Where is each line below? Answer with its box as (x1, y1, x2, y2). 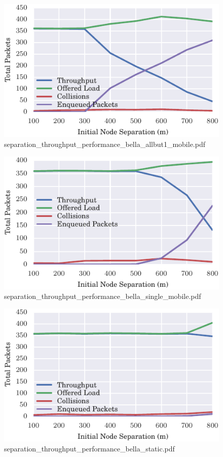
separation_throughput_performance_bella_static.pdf (4, 443, 175, 453)
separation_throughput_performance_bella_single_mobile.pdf (4, 291, 201, 301)
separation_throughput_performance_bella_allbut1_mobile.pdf (4, 138, 206, 149)
